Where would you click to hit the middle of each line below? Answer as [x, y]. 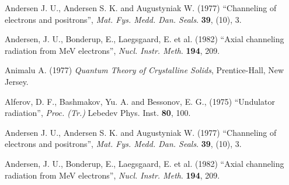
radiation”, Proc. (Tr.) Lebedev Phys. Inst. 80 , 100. [98, 113]
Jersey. [17, 81]
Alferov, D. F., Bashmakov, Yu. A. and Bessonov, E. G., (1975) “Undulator [140, 101]
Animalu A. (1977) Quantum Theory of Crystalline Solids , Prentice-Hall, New [144, 70]
